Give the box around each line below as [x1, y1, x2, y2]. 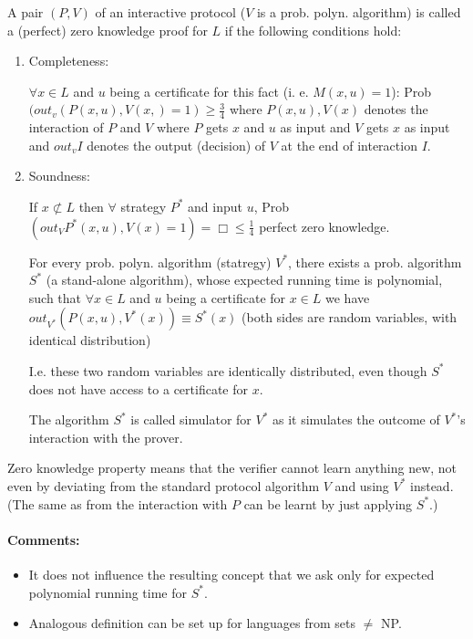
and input [188, 196, 243, 215]
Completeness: [28, 51, 109, 70]
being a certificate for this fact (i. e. [109, 81, 309, 100]
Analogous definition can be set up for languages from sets [28, 613, 356, 633]
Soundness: [28, 166, 90, 185]
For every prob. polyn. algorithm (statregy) [28, 252, 272, 271]
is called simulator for [130, 410, 252, 429]
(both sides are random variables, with [242, 308, 458, 327]
